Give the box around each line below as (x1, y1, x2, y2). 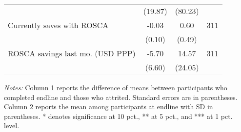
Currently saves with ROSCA (8, 19, 109, 31)
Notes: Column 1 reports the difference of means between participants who (4, 82, 227, 92)
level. (4, 120, 20, 131)
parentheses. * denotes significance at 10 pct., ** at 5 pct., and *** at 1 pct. (4, 111, 233, 121)
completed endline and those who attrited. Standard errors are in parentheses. (4, 92, 238, 102)
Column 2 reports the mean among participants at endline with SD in (4, 101, 213, 112)
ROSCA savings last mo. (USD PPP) (8, 48, 136, 59)
